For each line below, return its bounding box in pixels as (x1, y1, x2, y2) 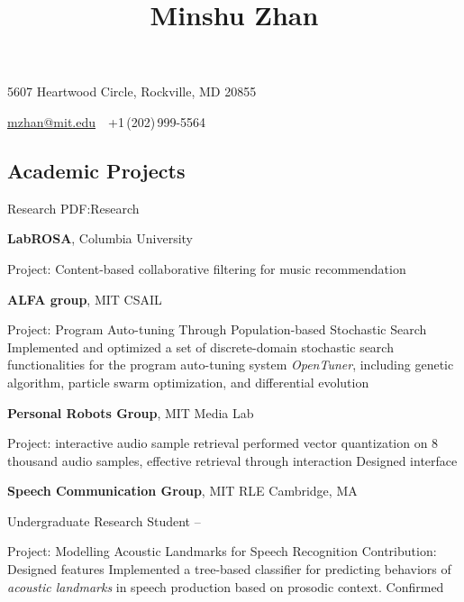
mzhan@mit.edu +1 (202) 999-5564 (7, 112, 206, 131)
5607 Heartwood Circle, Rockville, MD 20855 (7, 82, 257, 101)
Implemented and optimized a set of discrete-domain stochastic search (7, 337, 394, 356)
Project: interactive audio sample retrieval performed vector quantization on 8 (7, 433, 439, 452)
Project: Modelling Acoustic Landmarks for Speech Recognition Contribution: (7, 542, 437, 561)
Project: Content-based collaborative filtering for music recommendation (7, 259, 406, 278)
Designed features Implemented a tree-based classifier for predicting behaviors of (7, 560, 451, 579)
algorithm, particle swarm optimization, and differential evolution (7, 372, 369, 391)
